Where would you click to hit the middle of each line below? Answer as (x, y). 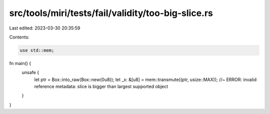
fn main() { (20, 63)
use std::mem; (37, 50)
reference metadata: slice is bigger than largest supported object (101, 86)
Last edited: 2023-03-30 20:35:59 (45, 28)
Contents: (19, 37)
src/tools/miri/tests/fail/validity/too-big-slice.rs (111, 13)
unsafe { (30, 72)
